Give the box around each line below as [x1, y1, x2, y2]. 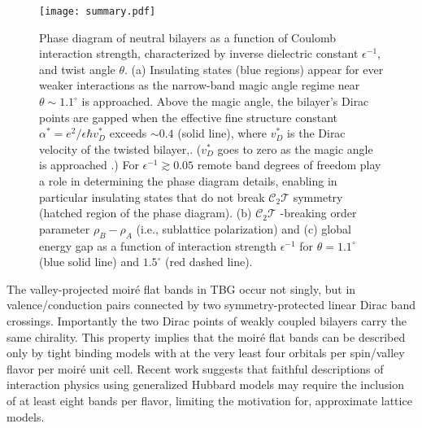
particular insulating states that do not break [39, 188, 265, 205]
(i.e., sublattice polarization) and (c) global [136, 220, 351, 237]
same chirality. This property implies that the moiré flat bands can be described [7, 328, 406, 345]
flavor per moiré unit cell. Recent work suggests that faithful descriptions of [7, 360, 384, 377]
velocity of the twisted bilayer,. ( [39, 140, 202, 157]
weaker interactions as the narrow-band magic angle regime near [39, 76, 360, 94]
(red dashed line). [165, 253, 253, 270]
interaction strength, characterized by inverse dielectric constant [39, 45, 359, 62]
